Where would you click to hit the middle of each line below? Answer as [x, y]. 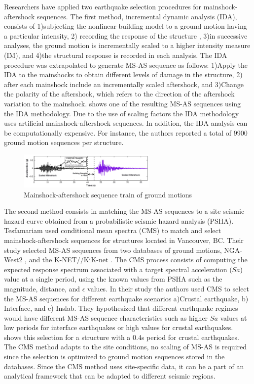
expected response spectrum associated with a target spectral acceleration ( [118, 269]
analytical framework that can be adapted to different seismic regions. [110, 376]
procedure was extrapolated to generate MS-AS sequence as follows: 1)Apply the [126, 65]
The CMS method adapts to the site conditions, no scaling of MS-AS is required [126, 347]
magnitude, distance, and [42, 288]
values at [234, 317]
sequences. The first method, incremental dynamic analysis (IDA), [137, 16]
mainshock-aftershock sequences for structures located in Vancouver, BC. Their [124, 240]
